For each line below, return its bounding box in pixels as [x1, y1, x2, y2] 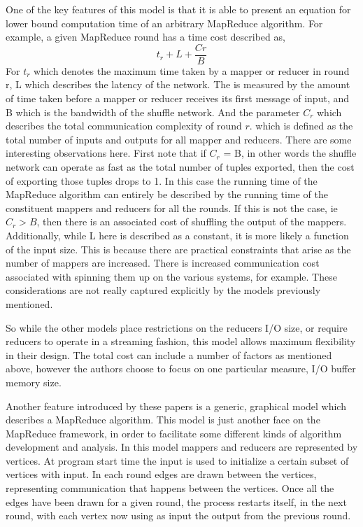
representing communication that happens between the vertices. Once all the [6, 481, 334, 496]
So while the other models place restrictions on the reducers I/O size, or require [6, 320, 348, 335]
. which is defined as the [249, 118, 353, 133]
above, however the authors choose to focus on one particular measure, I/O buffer [6, 361, 356, 376]
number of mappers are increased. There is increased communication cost [6, 255, 320, 270]
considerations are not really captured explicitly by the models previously [6, 283, 321, 297]
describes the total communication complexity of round [6, 118, 242, 133]
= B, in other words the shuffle [223, 146, 357, 160]
